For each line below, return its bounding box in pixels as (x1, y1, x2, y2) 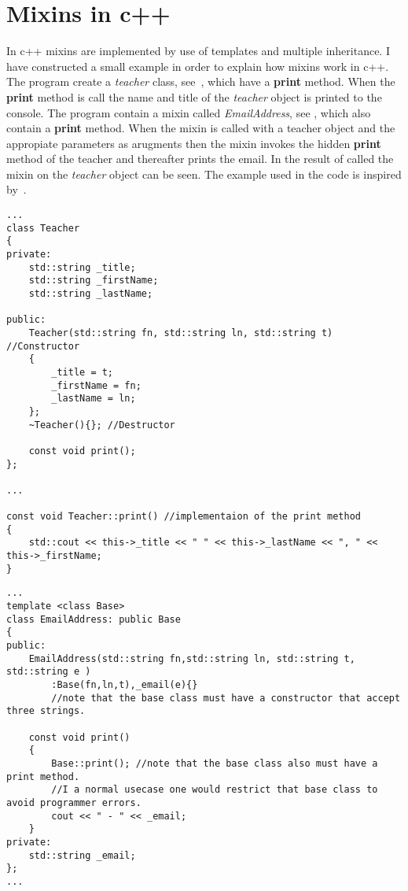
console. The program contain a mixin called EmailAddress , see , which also (6, 104, 371, 120)
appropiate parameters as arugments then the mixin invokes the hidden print (6, 135, 381, 151)
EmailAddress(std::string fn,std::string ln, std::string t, (28, 653, 355, 664)
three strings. (6, 705, 86, 717)
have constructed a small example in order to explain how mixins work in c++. (6, 57, 389, 74)
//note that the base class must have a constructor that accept (51, 692, 401, 704)
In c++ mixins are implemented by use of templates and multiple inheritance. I (6, 43, 390, 59)
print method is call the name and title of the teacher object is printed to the (6, 88, 382, 105)
